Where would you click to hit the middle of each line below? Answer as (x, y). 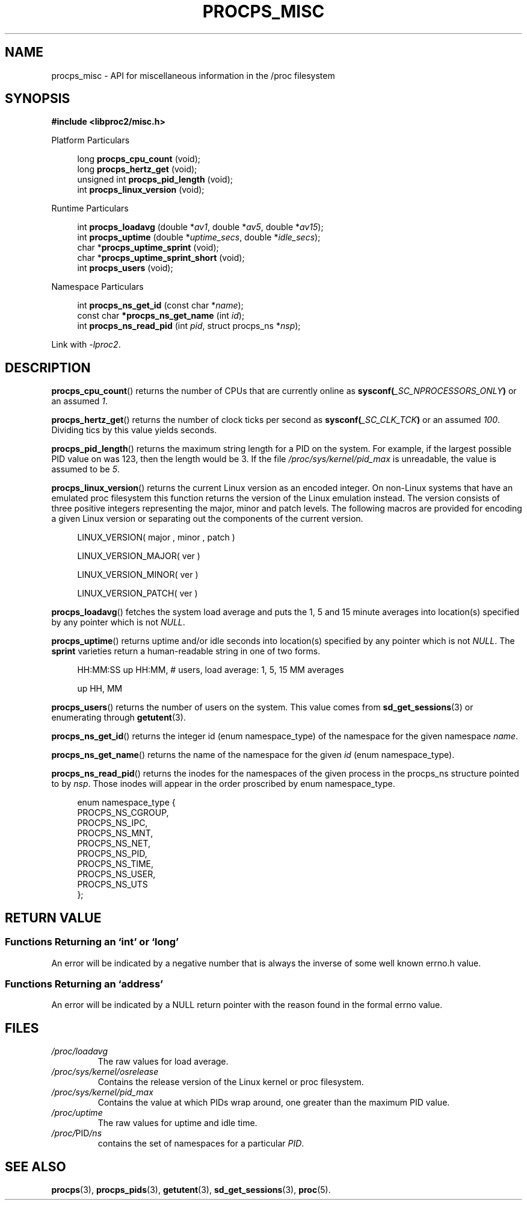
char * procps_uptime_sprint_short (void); (161, 258)
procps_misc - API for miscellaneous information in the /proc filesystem (193, 75)
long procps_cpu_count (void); (139, 159)
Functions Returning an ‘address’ (84, 984)
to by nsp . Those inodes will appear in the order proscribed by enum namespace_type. (223, 784)
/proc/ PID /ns (77, 1133)
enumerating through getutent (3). (119, 718)
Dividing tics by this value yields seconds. (134, 430)
